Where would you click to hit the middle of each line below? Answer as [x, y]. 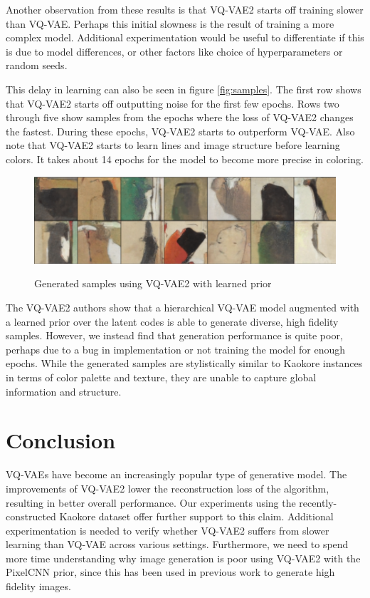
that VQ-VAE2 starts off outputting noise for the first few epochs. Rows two [173, 103]
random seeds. [37, 65]
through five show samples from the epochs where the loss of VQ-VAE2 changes [180, 117]
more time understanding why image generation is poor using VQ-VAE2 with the [183, 558]
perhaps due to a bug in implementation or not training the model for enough [176, 349]
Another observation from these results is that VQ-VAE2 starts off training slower [185, 9]
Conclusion [61, 440]
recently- [318, 502]
